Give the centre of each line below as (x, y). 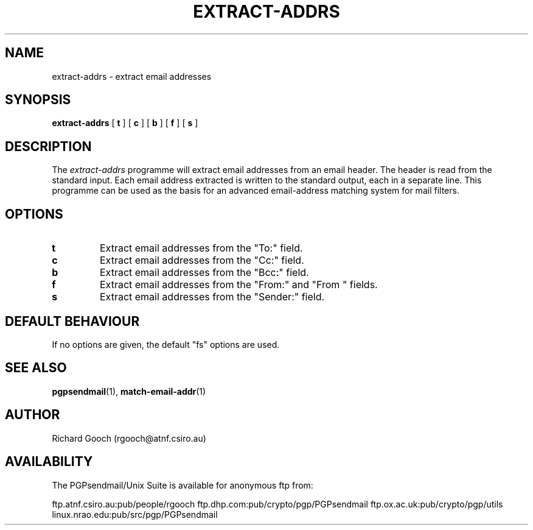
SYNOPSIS (38, 100)
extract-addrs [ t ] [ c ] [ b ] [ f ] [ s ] (125, 123)
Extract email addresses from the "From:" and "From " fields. (239, 285)
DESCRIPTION (48, 146)
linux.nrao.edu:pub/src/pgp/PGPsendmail (135, 514)
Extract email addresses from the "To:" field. (201, 248)
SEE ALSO (36, 368)
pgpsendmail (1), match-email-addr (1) (129, 391)
